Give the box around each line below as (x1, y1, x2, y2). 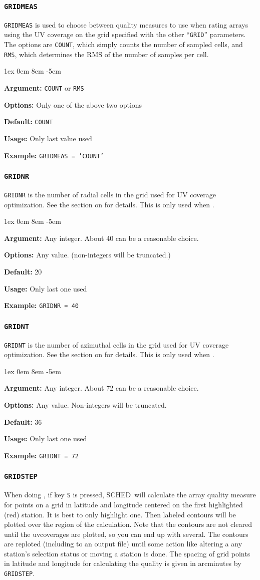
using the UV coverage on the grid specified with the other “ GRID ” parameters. (4, 29, 246, 40)
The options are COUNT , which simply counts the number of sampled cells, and (4, 39, 243, 50)
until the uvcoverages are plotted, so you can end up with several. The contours (4, 528, 248, 539)
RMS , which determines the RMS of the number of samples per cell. (4, 49, 209, 59)
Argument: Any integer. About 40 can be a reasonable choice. (4, 232, 199, 243)
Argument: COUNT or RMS (4, 83, 84, 93)
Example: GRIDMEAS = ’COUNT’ (4, 150, 104, 160)
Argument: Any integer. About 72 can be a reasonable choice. (4, 383, 199, 393)
